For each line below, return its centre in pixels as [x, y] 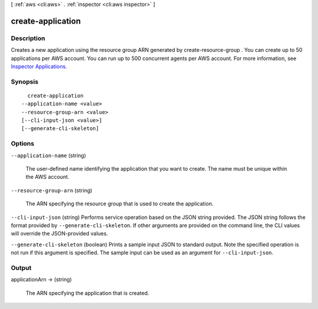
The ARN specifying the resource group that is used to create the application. [120, 204]
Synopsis [24, 81]
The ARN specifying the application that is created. [87, 293]
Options [23, 144]
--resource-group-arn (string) [52, 190]
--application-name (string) [49, 155]
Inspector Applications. [39, 66]
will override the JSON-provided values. [59, 234]
